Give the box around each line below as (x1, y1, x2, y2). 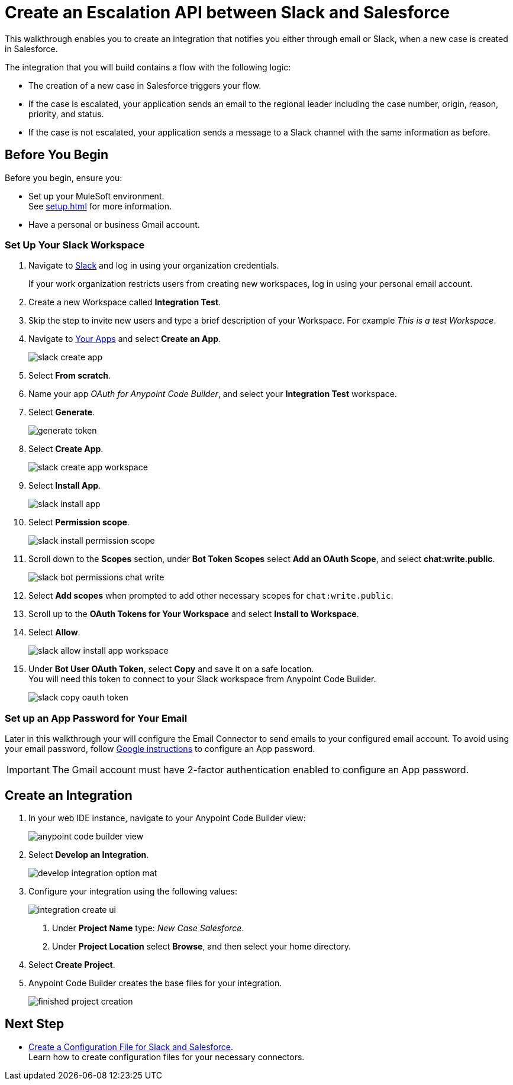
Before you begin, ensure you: (5, 172, 122, 183)
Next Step (5, 1016, 64, 1032)
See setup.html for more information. (28, 201, 172, 211)
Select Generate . (28, 407, 95, 418)
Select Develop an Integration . (28, 849, 149, 860)
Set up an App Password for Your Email (5, 712, 188, 724)
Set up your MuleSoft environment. (28, 190, 164, 201)
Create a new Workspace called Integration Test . (28, 297, 221, 308)
